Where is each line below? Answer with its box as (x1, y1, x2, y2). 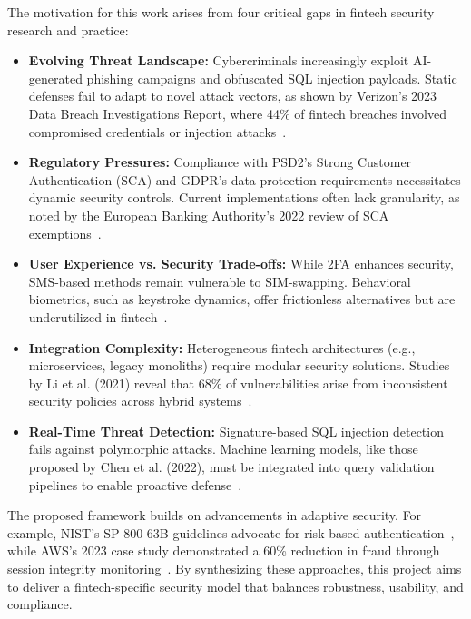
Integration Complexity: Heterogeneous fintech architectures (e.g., (28, 338, 416, 357)
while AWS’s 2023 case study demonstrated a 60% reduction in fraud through (7, 541, 440, 560)
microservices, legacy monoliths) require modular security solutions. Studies (28, 356, 450, 375)
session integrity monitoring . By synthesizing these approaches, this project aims (7, 559, 462, 578)
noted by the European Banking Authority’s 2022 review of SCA (28, 205, 389, 224)
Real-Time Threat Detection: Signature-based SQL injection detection (28, 421, 444, 440)
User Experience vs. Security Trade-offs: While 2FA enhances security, (28, 254, 454, 273)
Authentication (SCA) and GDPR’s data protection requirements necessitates (28, 170, 461, 189)
